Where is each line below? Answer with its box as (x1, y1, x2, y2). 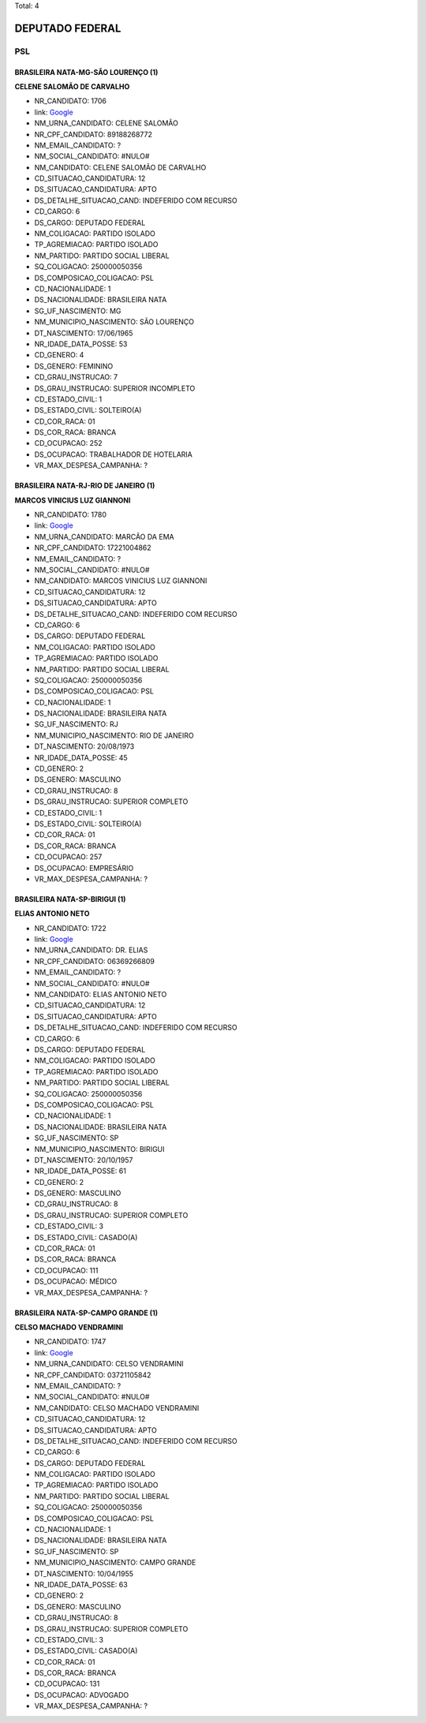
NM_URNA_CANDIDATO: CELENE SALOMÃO (34, 118, 179, 128)
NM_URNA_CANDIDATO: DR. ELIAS (34, 945, 148, 955)
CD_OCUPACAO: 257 (34, 852, 103, 861)
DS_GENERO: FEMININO (34, 361, 114, 371)
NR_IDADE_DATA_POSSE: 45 (34, 753, 128, 762)
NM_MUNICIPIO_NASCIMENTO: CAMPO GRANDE (34, 1558, 196, 1568)
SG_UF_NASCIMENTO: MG (34, 306, 121, 316)
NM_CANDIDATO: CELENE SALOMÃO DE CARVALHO (34, 163, 207, 172)
